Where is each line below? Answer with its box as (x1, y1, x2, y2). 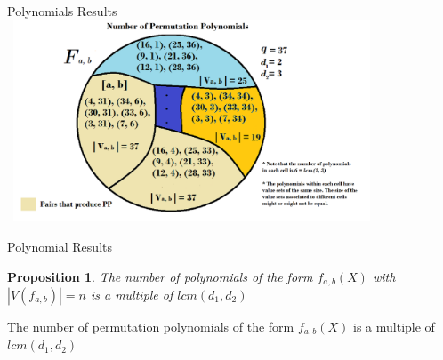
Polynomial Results (7, 236, 112, 255)
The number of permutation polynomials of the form (7, 317, 294, 335)
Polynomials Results (7, 2, 117, 20)
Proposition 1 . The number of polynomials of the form (7, 267, 313, 285)
